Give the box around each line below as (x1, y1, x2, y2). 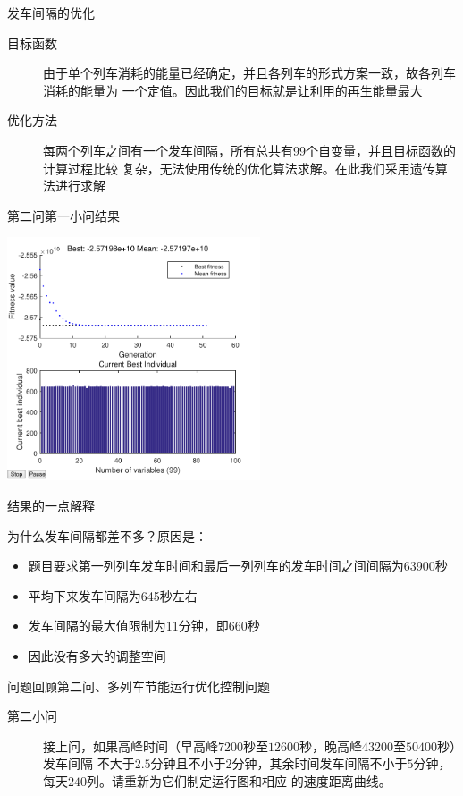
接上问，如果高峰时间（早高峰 (43, 736, 218, 755)
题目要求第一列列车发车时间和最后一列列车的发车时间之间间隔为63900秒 (28, 556, 448, 575)
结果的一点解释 (7, 495, 95, 514)
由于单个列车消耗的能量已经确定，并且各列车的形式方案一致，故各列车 (43, 64, 456, 82)
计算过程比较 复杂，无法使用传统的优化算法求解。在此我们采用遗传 (43, 158, 435, 177)
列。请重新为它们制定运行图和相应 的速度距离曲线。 (87, 771, 391, 790)
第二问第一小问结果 (7, 206, 120, 224)
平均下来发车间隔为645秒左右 (28, 586, 198, 605)
